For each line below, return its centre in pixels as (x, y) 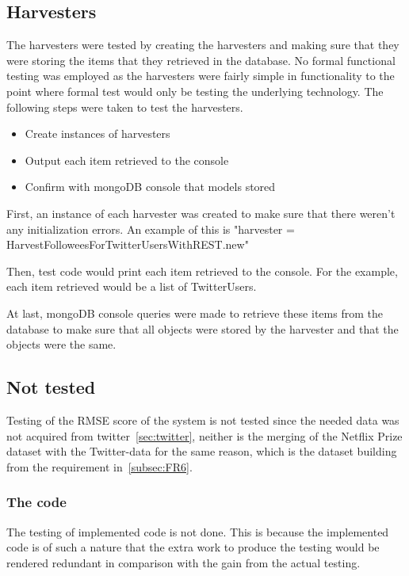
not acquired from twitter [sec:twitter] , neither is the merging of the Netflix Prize (204, 435)
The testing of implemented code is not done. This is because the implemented (198, 531)
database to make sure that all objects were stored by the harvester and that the (203, 328)
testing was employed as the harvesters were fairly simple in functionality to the (201, 76)
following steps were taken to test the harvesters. (125, 107)
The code (36, 502)
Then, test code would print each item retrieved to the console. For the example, (202, 271)
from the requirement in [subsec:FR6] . (99, 466)
